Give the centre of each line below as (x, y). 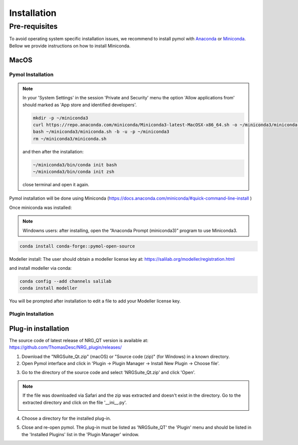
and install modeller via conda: (40, 268)
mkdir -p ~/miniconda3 (61, 118)
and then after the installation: (53, 151)
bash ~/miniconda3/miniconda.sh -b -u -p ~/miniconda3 (101, 132)
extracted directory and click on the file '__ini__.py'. (75, 402)
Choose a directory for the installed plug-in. (66, 418)
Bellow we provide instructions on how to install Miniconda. (70, 46)
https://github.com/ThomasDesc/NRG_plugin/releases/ (65, 347)
